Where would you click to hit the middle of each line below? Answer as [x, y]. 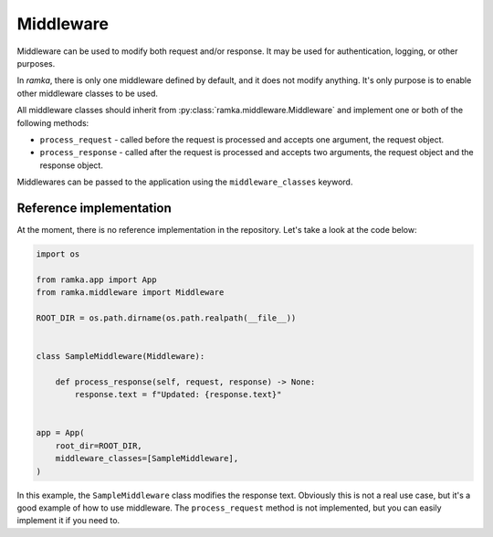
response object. [72, 165]
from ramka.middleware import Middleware [130, 293]
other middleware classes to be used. [88, 93]
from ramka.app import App [96, 279]
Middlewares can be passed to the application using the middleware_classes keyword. [185, 182]
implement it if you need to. [68, 521]
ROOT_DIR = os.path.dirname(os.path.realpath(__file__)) [166, 318]
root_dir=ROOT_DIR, [99, 446]
